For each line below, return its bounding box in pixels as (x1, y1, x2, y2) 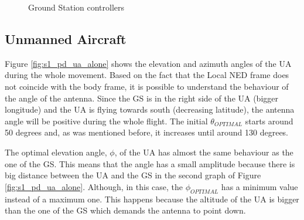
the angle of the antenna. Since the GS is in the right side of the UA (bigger (5, 92, 278, 104)
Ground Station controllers (28, 1, 125, 13)
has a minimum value (221, 180, 298, 192)
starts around (245, 114, 293, 127)
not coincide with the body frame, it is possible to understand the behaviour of (5, 80, 289, 92)
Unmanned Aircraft (5, 29, 127, 48)
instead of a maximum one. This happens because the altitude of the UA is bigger (5, 192, 299, 205)
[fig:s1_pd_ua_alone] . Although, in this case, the (5, 180, 183, 192)
